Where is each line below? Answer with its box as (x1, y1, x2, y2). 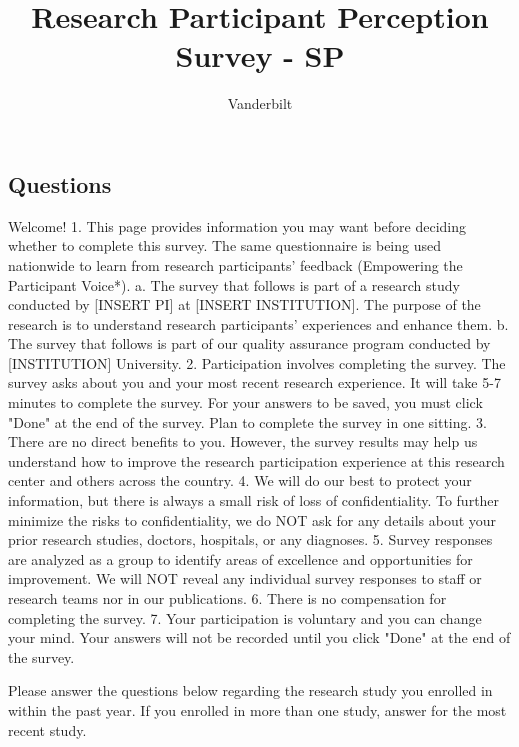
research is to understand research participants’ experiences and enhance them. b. (8, 313, 509, 334)
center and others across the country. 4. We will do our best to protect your (8, 470, 472, 491)
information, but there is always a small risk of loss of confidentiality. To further (8, 490, 500, 511)
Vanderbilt (227, 93, 293, 114)
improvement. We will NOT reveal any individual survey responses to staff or (8, 568, 482, 589)
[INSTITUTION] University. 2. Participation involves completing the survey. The (8, 352, 506, 373)
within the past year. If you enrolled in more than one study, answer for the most (8, 699, 507, 720)
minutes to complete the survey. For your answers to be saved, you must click (8, 392, 483, 413)
